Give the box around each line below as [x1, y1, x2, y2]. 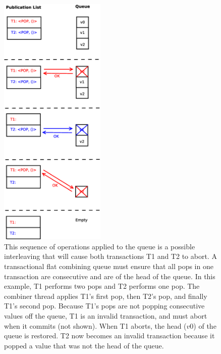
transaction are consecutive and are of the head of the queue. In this [4, 271, 215, 281]
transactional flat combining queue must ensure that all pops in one [4, 260, 213, 271]
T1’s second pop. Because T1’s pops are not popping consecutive [4, 300, 205, 311]
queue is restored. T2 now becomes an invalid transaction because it [4, 330, 215, 341]
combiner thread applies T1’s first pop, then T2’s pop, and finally [4, 290, 207, 301]
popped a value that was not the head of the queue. [4, 340, 164, 350]
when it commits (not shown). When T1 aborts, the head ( [4, 320, 187, 331]
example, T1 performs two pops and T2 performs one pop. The [4, 281, 200, 291]
